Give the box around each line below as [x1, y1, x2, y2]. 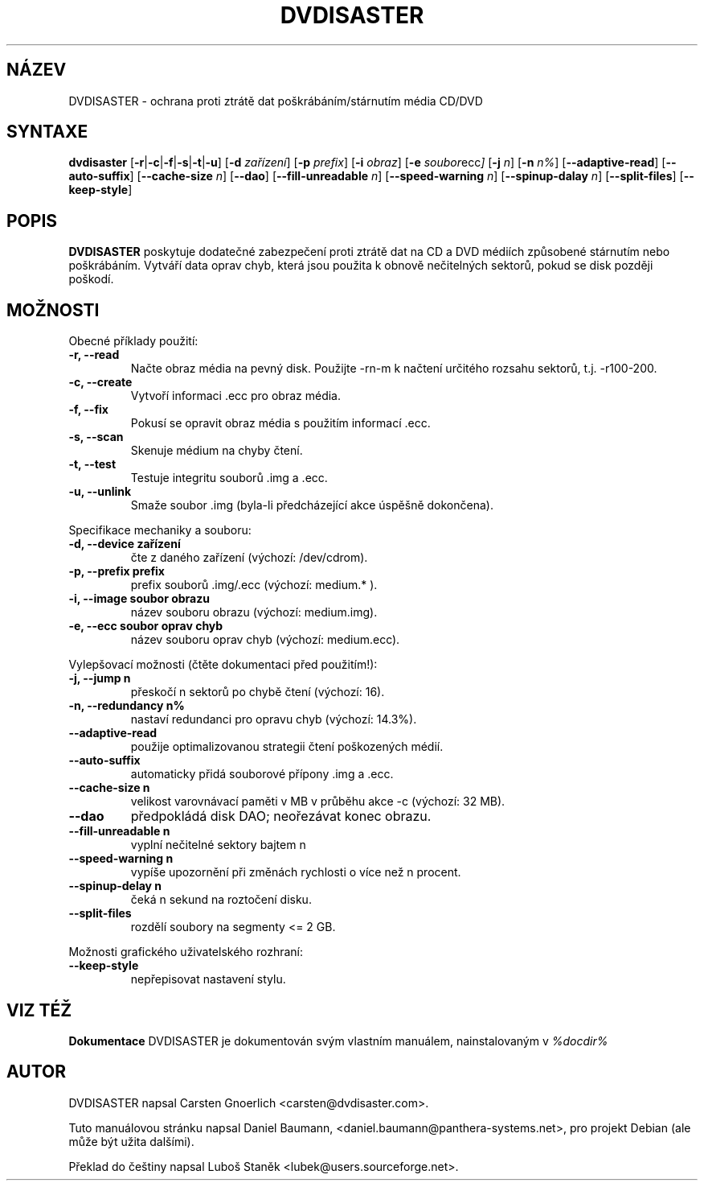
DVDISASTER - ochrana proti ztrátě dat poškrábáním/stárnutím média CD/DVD [68, 93, 483, 108]
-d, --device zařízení [68, 537, 181, 551]
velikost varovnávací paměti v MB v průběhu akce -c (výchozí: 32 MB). [130, 794, 505, 809]
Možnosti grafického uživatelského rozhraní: [68, 945, 304, 959]
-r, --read [68, 348, 120, 362]
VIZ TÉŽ [6, 999, 72, 1020]
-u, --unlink [68, 484, 132, 499]
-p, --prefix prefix [68, 564, 165, 579]
